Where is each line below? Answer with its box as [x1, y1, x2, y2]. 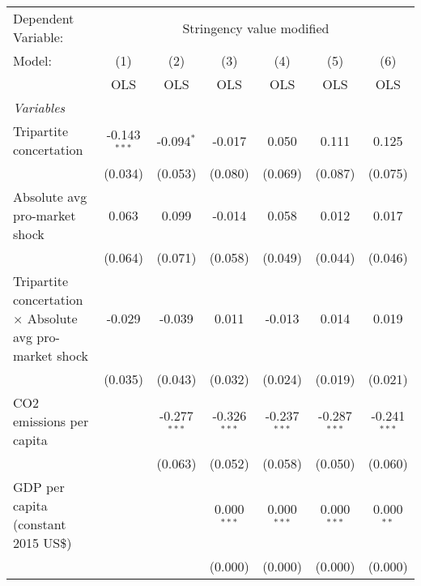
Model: [13, 51, 53, 70]
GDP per [13, 477, 65, 496]
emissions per [13, 412, 89, 430]
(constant [13, 515, 66, 533]
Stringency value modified [182, 18, 330, 37]
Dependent [13, 9, 74, 28]
